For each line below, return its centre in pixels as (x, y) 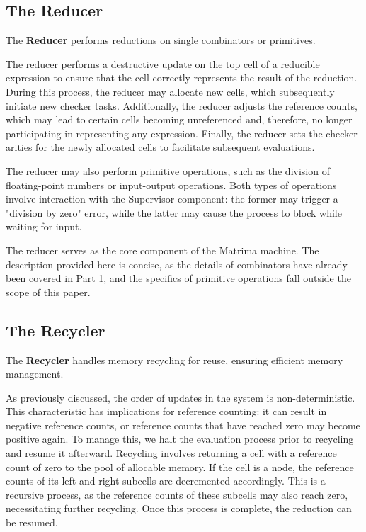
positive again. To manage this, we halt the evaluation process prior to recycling (180, 439)
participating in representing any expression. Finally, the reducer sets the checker (182, 133)
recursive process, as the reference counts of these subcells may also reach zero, (177, 494)
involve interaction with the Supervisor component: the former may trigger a (172, 199)
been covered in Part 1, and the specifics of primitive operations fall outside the (178, 278)
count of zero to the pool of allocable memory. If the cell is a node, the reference (180, 466)
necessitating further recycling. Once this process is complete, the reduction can (179, 508)
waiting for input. (44, 226)
